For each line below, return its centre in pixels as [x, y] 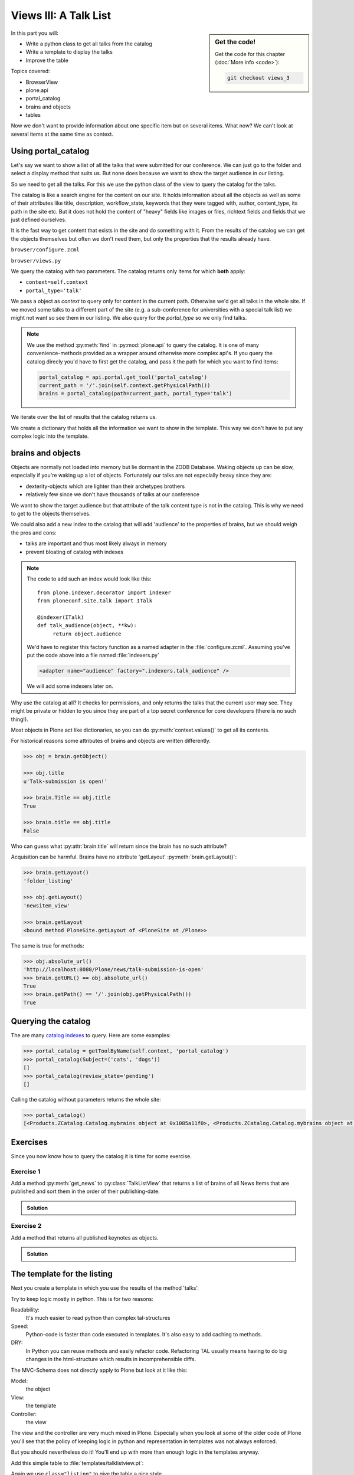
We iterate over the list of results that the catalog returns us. [84, 417]
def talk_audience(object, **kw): [87, 626]
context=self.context [57, 282]
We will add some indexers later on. [70, 686]
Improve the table [47, 60]
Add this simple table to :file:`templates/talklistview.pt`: [77, 1463]
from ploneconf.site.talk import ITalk [95, 601]
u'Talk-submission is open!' [65, 781]
